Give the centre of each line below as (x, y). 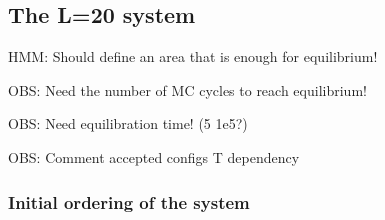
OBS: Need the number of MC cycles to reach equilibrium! (187, 89)
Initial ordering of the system (129, 201)
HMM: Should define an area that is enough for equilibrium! (193, 56)
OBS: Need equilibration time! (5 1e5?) (128, 123)
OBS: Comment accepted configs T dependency (154, 156)
